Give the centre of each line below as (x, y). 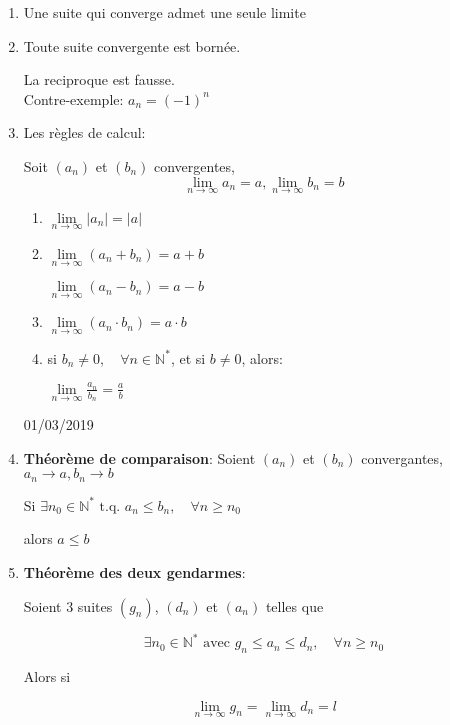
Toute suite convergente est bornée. (132, 45)
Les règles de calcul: (84, 132)
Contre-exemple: (73, 98)
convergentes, (194, 165)
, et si (188, 357)
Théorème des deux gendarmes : (134, 572)
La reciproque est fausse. (99, 79)
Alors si (47, 675)
